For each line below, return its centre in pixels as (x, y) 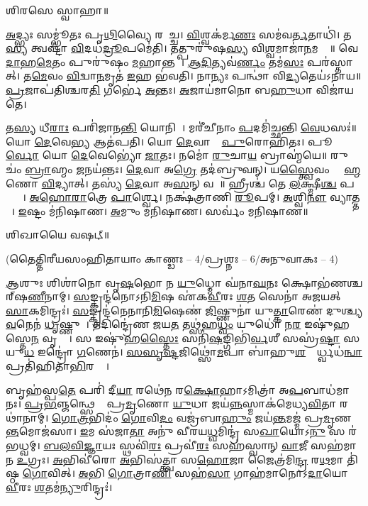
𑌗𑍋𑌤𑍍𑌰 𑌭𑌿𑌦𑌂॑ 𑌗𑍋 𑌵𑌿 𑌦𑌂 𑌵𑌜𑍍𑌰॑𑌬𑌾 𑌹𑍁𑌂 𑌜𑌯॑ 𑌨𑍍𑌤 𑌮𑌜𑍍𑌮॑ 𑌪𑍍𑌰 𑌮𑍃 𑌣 (202, 417)
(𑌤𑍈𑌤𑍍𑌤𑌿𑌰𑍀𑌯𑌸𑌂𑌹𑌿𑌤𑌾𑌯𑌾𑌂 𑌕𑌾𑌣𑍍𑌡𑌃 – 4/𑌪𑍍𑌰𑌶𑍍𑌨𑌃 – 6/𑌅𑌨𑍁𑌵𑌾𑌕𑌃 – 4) (172, 258)
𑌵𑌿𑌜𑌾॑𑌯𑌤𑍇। (335, 89)
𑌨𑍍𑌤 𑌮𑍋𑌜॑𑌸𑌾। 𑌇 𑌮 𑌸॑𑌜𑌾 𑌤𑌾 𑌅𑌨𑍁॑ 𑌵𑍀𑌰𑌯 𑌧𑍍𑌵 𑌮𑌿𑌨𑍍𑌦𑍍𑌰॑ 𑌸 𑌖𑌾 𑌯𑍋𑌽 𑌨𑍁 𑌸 (175, 431)
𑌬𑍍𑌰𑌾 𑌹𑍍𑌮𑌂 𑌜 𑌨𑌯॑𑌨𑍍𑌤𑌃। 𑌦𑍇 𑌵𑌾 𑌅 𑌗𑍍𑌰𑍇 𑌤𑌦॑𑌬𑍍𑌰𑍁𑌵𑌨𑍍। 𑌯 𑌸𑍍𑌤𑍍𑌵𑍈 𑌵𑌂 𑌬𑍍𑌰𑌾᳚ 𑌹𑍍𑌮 (193, 169)
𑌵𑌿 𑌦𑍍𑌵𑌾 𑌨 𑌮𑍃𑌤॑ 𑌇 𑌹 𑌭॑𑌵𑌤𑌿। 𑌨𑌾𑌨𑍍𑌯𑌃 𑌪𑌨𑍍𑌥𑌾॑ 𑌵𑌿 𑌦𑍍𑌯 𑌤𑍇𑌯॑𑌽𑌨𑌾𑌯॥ (214, 76)
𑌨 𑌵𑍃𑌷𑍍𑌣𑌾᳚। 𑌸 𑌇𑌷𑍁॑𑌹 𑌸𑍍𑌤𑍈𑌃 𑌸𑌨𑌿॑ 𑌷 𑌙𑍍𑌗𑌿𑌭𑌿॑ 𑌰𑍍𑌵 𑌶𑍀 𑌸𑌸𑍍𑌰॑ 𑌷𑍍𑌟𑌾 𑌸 (195, 337)
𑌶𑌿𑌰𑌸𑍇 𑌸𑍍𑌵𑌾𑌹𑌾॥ (57, 10)
